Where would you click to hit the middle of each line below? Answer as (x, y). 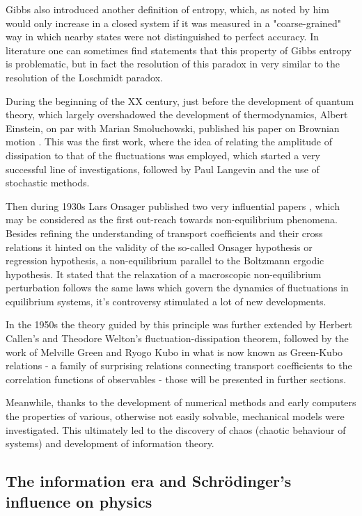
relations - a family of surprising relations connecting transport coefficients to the (179, 365)
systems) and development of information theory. (110, 443)
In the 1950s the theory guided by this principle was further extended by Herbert (179, 324)
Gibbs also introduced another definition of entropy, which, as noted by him (167, 9)
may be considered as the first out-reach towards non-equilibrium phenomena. (172, 219)
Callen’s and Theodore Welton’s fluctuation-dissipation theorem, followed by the (177, 338)
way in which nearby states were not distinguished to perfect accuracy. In (163, 37)
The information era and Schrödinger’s (149, 481)
